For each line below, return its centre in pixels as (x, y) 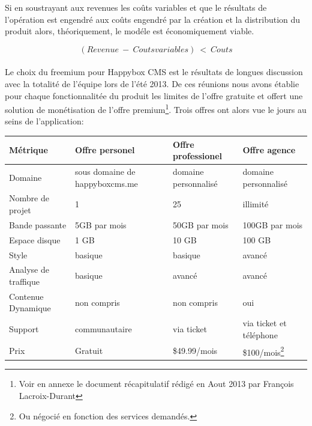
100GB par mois (273, 224)
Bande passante (38, 224)
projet (20, 209)
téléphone (260, 334)
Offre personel (105, 150)
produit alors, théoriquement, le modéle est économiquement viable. (130, 31)
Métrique (28, 150)
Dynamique (30, 308)
